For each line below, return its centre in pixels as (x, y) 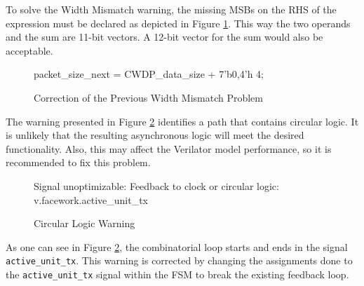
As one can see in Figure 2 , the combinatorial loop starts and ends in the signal (177, 246)
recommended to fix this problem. (78, 162)
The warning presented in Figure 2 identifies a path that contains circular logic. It (182, 121)
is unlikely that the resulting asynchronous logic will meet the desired (155, 135)
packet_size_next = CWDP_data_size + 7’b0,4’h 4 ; (149, 74)
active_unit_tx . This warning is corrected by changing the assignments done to (179, 260)
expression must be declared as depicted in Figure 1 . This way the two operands (178, 23)
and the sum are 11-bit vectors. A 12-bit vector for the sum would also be (164, 37)
